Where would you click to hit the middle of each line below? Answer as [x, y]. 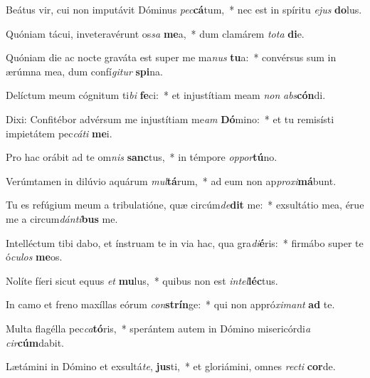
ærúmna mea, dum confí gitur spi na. [84, 71]
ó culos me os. [34, 257]
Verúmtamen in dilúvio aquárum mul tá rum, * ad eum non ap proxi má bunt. [171, 180]
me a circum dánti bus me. [62, 218]
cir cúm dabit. [35, 342]
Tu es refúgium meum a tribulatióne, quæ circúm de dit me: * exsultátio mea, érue [185, 205]
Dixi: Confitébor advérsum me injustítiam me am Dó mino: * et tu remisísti [170, 119]
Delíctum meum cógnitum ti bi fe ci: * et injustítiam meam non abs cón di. [166, 95]
